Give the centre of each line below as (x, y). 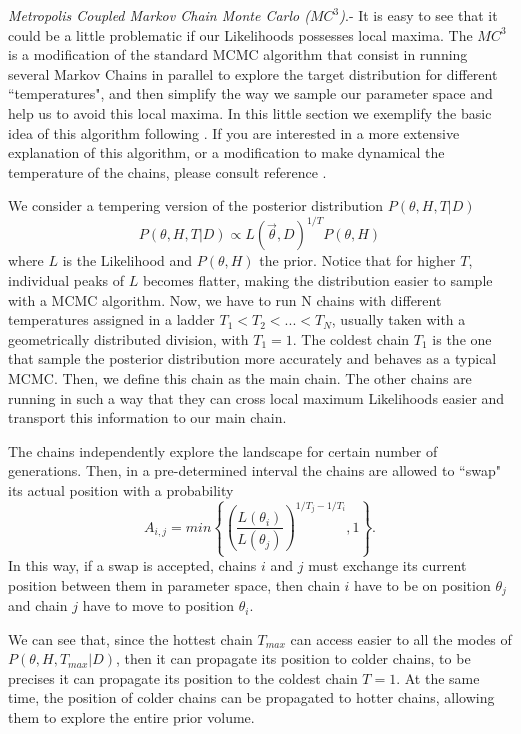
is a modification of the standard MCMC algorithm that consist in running (238, 54)
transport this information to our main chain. (147, 417)
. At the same (438, 677)
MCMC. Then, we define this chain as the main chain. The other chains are (240, 378)
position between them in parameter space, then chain (174, 584)
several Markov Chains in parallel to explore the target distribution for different (253, 73)
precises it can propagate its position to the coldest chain (183, 677)
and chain (38, 605)
